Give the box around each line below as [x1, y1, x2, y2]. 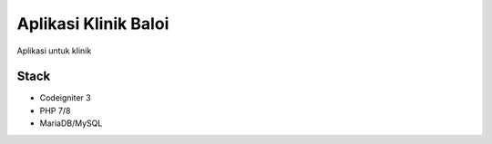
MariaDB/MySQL [39, 118, 103, 129]
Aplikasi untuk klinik [16, 45, 92, 56]
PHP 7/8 [39, 105, 71, 116]
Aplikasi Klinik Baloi [16, 14, 169, 34]
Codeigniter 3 [39, 92, 91, 103]
